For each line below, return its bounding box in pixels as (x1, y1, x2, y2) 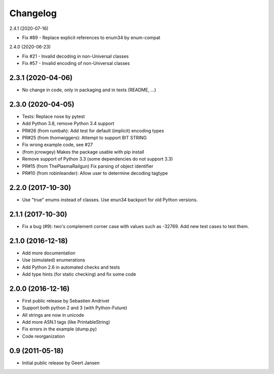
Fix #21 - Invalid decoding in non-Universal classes (22, 53, 129, 59)
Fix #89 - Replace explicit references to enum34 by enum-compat (22, 34, 161, 41)
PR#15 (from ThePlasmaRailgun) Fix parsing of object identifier (22, 163, 154, 169)
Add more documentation (22, 250, 76, 256)
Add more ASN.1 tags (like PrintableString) (22, 319, 110, 325)
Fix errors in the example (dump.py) (22, 326, 97, 332)
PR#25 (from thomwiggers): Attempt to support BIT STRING (22, 135, 147, 141)
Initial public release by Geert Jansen (22, 360, 100, 366)
